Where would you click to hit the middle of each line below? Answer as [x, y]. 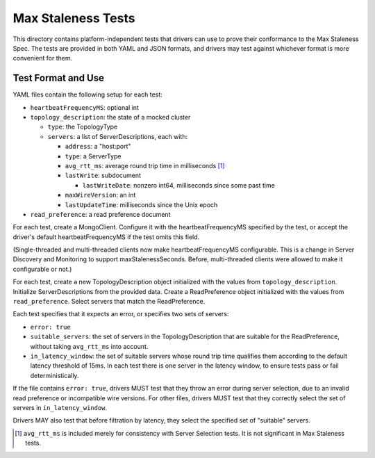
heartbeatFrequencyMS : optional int [84, 107]
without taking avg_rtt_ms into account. [89, 346]
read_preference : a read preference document [100, 214]
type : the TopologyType [83, 127]
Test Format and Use [58, 78]
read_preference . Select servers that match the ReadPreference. [109, 302]
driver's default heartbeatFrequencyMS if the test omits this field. [106, 237]
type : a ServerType [93, 156]
